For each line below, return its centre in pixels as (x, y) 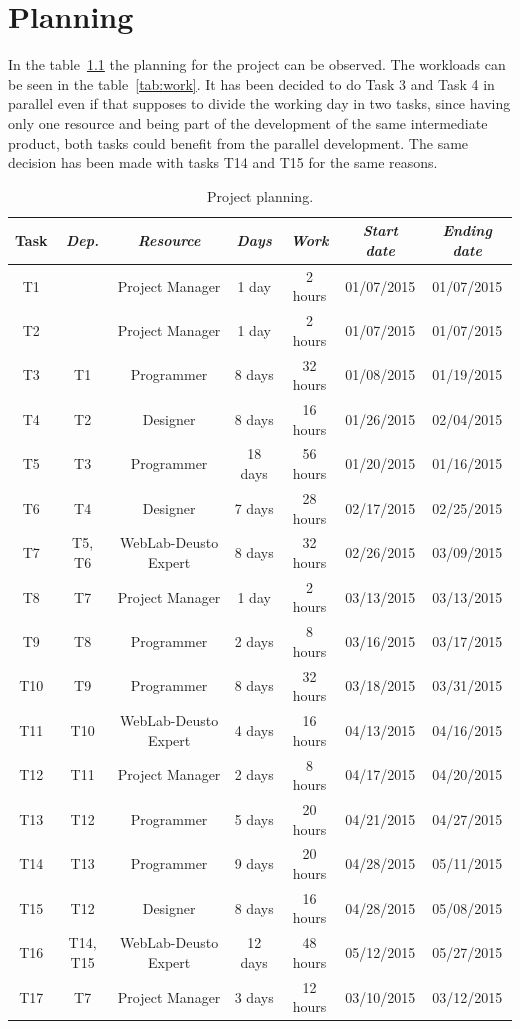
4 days (254, 729)
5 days (254, 818)
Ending (467, 230)
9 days (254, 863)
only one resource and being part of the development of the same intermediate (248, 122)
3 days (254, 996)
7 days (254, 507)
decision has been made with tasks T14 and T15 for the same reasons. (223, 162)
